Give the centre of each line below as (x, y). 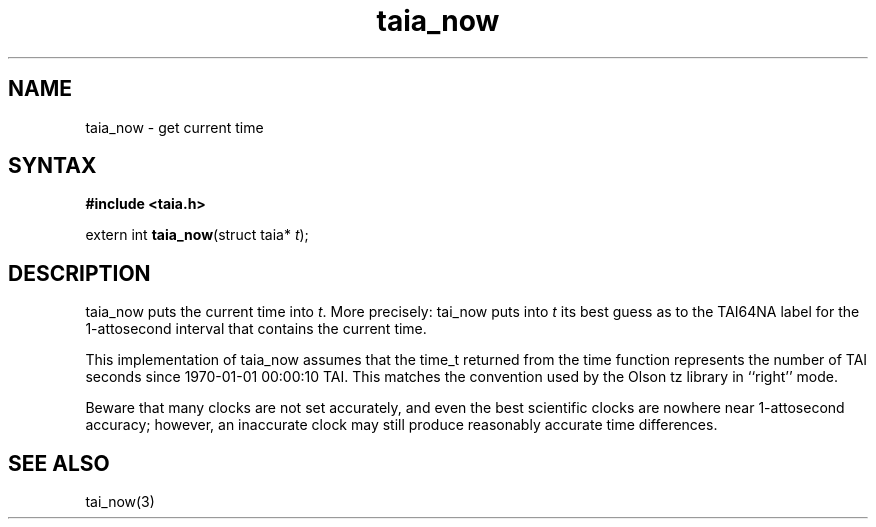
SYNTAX (52, 166)
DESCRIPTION (79, 273)
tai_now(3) (120, 502)
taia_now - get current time (174, 127)
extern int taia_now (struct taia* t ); (197, 235)
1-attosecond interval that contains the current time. (256, 329)
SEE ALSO (59, 463)
